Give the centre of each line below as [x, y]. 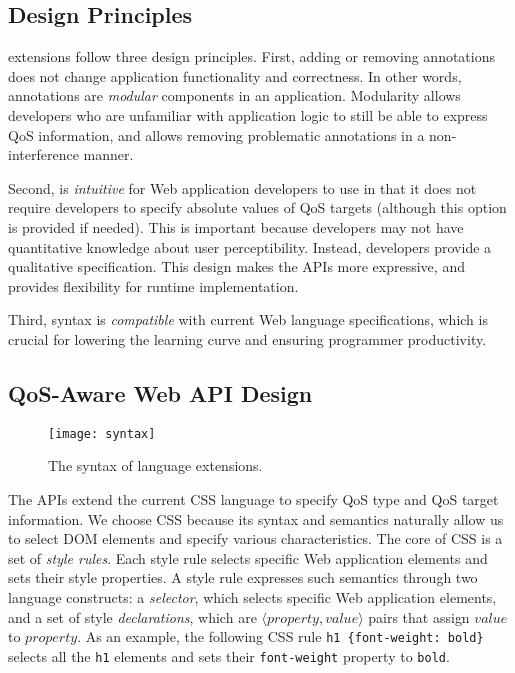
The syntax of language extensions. [155, 465]
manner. [108, 154]
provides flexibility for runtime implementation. [153, 285]
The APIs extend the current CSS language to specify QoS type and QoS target [253, 498]
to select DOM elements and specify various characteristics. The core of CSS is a [255, 538]
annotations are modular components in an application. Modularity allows [234, 95]
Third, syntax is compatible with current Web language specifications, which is [248, 319]
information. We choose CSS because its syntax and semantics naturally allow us [256, 518]
